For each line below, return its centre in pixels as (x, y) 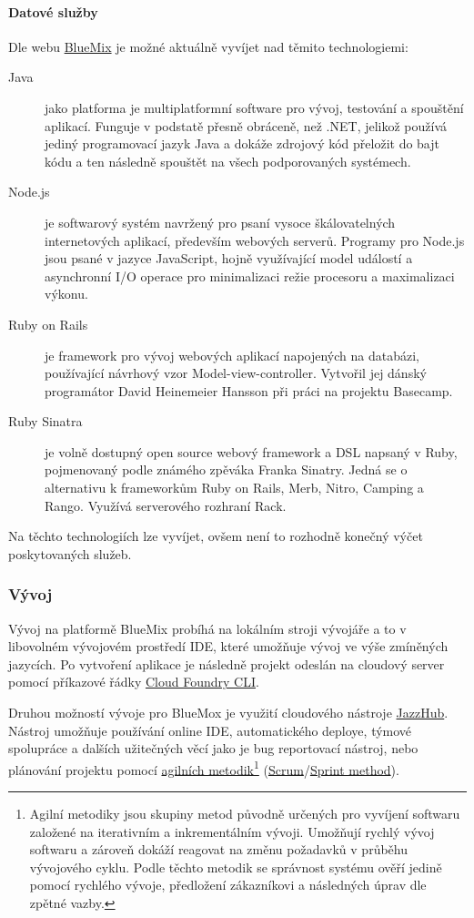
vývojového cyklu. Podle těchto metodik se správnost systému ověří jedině (236, 867)
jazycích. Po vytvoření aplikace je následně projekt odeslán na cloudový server (227, 663)
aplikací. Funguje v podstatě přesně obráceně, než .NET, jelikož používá (246, 125)
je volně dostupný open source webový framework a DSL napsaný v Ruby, (251, 451)
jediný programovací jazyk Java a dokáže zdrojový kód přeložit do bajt (242, 143)
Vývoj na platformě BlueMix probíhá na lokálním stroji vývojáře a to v (207, 628)
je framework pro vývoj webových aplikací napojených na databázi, (232, 355)
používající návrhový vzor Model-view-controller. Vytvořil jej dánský (236, 373)
